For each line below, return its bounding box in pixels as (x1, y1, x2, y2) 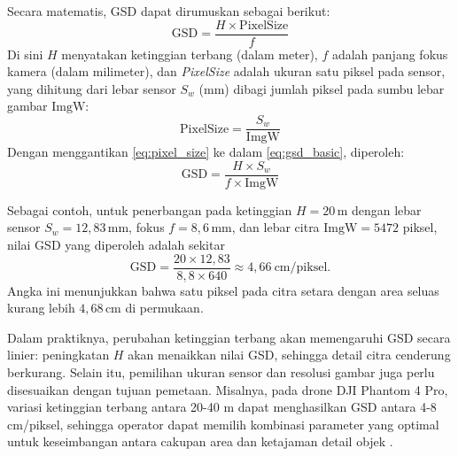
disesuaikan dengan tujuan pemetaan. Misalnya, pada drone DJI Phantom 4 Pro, (7, 380, 448, 398)
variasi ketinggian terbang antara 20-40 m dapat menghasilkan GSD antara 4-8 (7, 398, 437, 416)
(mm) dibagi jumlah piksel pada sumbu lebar (198, 79, 445, 97)
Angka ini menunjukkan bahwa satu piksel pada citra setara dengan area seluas (7, 281, 439, 299)
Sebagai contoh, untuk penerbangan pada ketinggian (7, 200, 292, 219)
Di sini (7, 44, 43, 63)
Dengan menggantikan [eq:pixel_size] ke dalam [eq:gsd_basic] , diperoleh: (7, 143, 405, 161)
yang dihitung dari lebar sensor (7, 79, 176, 97)
